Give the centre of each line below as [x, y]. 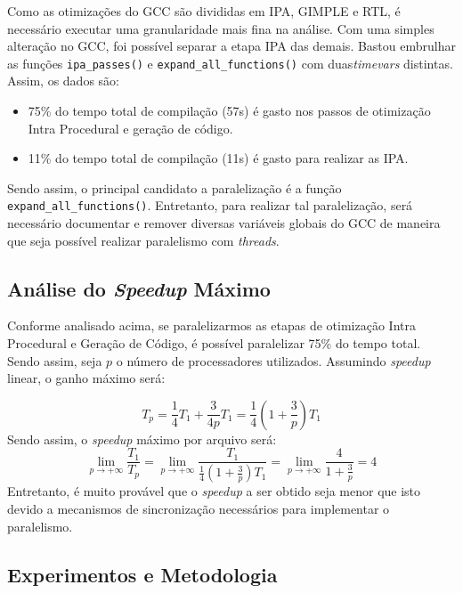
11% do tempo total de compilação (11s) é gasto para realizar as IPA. [218, 158]
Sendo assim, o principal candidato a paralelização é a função [175, 187]
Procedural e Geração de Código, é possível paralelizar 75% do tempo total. [214, 343]
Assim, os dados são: [63, 81]
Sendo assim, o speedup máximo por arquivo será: [142, 439]
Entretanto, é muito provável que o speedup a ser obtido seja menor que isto [214, 491]
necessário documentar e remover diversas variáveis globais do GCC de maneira [224, 223]
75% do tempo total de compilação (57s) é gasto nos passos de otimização [229, 111]
